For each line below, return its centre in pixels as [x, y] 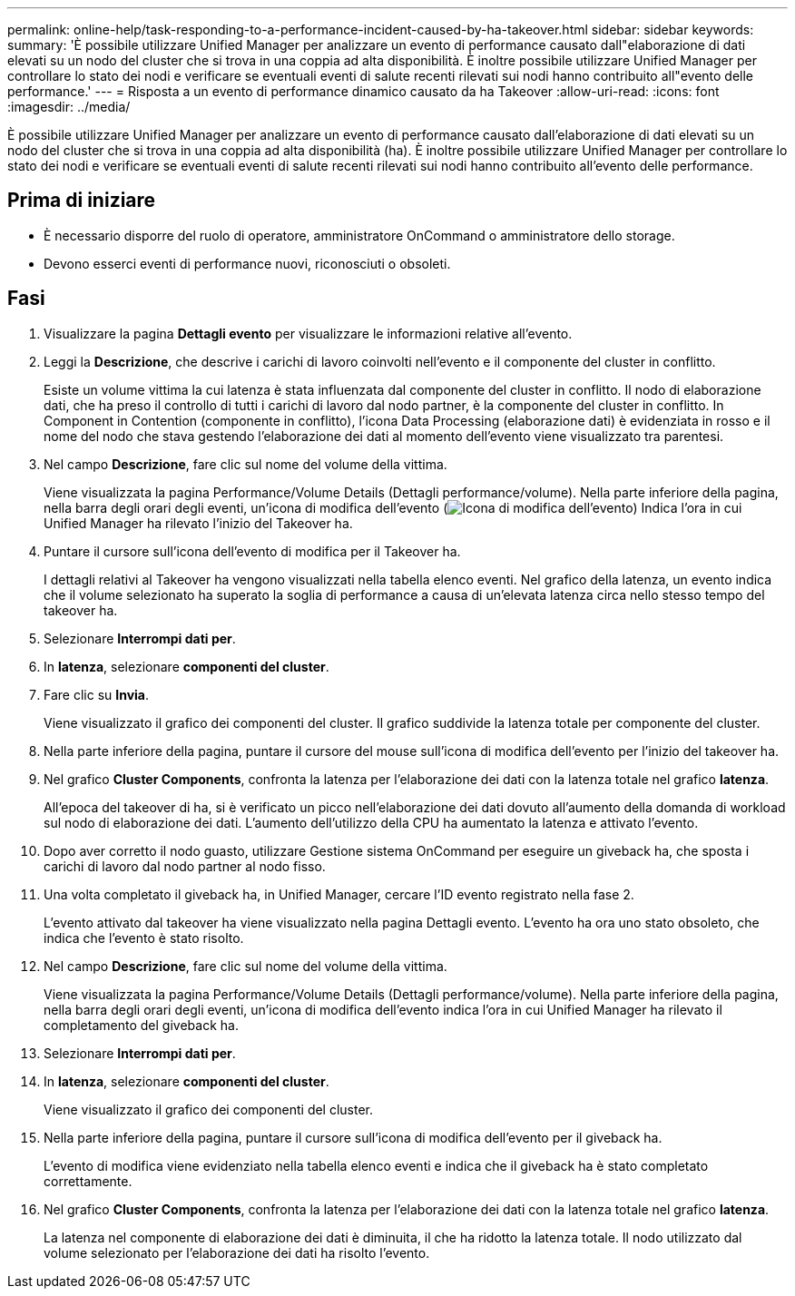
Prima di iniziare [82, 201]
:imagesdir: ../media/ [69, 107]
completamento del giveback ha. [141, 1025]
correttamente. [88, 1181]
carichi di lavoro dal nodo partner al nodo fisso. [185, 866]
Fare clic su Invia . [97, 694]
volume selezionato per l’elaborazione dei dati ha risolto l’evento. [237, 1252]
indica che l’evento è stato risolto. [144, 938]
